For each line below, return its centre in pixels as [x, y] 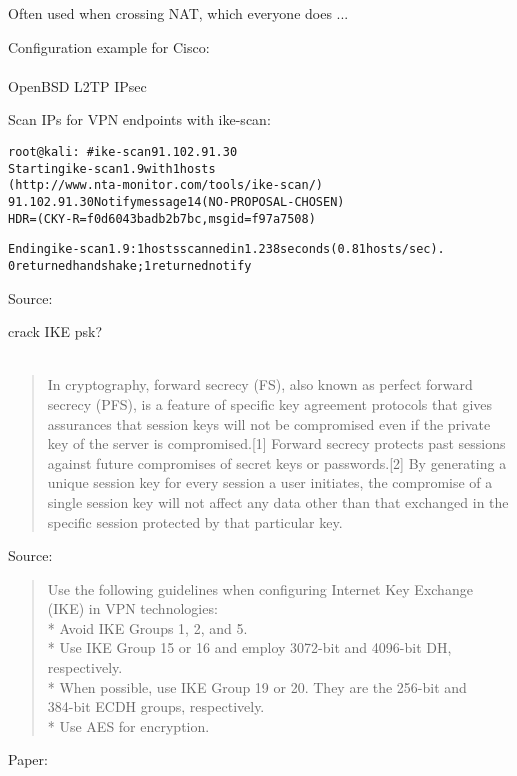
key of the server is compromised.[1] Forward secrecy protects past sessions [276, 443]
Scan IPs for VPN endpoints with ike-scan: [139, 119]
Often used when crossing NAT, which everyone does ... [178, 13]
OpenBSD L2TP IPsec [77, 85]
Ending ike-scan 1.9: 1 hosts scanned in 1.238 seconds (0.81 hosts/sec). [226, 249]
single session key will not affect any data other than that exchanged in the [278, 501]
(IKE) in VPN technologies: [132, 608]
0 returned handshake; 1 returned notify [130, 265]
